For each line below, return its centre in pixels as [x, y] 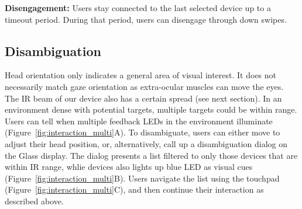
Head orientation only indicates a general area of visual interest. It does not [141, 75]
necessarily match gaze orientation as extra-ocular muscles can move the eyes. [144, 86]
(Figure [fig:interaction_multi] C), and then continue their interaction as [134, 189]
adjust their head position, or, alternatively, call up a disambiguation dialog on [146, 143]
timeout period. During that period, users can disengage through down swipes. [146, 19]
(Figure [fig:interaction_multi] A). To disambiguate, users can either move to [143, 132]
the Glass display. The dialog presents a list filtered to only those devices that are [151, 155]
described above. [34, 201]
